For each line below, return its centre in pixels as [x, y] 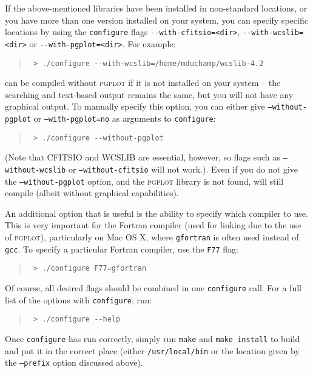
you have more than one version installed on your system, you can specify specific [156, 20]
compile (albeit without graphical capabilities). [92, 193]
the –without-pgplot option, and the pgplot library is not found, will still [144, 181]
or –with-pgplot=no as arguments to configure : [125, 118]
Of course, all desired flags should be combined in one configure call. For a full [153, 288]
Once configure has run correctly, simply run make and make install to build [153, 338]
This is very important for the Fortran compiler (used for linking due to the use [153, 225]
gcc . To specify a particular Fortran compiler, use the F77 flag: [122, 249]
